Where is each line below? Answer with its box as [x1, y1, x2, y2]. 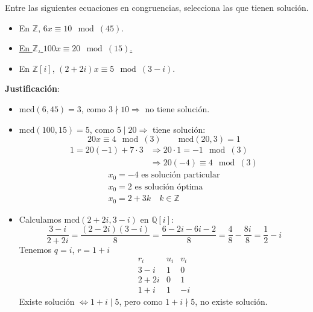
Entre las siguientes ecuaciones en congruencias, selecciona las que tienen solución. [5, 1, 309, 13]
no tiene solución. [145, 102, 210, 115]
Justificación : [5, 82, 60, 95]
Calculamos [19, 212, 62, 225]
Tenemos [19, 243, 52, 256]
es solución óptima [134, 182, 203, 191]
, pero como [119, 294, 163, 307]
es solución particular [141, 171, 220, 180]
